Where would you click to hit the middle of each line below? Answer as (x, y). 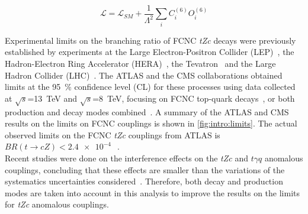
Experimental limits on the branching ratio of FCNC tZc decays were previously (150, 40)
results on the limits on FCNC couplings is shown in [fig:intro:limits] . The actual (151, 123)
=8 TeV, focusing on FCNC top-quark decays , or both (194, 98)
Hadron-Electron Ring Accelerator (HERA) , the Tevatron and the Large (140, 63)
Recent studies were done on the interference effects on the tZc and (126, 158)
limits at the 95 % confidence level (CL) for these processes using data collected (150, 87)
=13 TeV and (52, 98)
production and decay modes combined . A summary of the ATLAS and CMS (147, 111)
